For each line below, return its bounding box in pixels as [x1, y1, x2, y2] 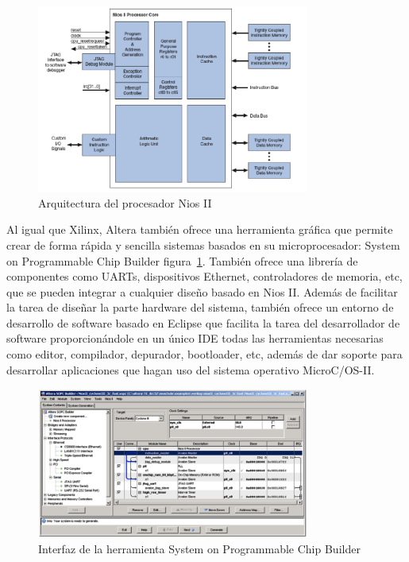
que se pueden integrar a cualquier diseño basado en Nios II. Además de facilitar [6, 283, 398, 300]
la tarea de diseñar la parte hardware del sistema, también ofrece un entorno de [6, 299, 394, 316]
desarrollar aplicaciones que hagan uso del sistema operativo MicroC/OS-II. [6, 361, 375, 378]
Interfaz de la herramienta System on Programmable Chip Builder [38, 540, 361, 556]
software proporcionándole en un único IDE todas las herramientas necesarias [6, 330, 384, 347]
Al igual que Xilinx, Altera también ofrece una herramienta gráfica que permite [6, 221, 393, 238]
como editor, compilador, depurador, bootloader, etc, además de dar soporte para [6, 346, 403, 362]
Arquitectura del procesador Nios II [38, 194, 212, 211]
